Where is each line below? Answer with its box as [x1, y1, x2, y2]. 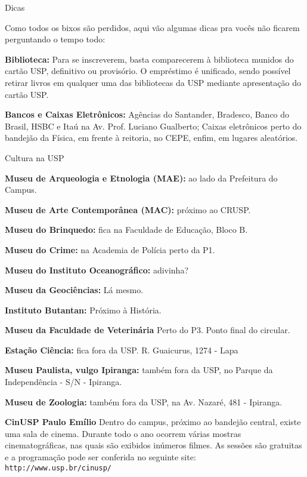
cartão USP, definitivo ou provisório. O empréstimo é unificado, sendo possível [5, 64, 291, 77]
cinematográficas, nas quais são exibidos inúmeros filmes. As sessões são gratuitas [5, 439, 302, 451]
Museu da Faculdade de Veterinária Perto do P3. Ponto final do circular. [5, 324, 290, 336]
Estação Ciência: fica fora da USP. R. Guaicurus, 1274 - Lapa [5, 343, 238, 356]
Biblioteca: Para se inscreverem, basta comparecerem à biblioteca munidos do [5, 53, 294, 65]
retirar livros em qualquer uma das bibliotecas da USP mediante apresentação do [5, 76, 301, 88]
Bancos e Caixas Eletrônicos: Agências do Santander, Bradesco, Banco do [5, 108, 290, 121]
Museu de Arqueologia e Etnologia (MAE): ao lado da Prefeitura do [5, 171, 278, 184]
